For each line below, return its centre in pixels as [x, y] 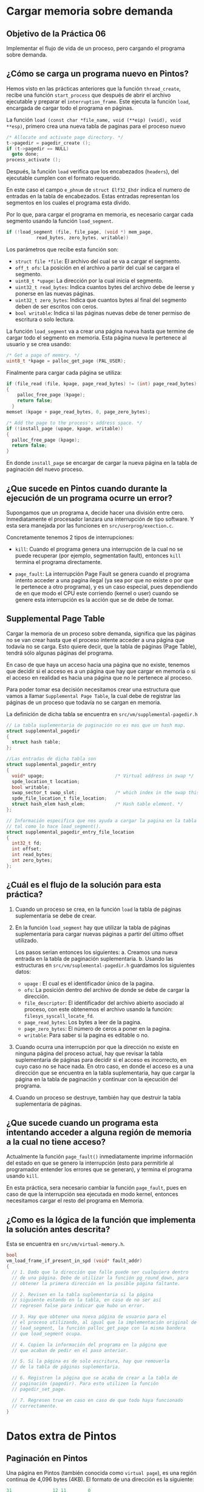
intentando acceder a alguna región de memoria [99, 1133]
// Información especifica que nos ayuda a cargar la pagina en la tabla [102, 821]
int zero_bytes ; [32, 860]
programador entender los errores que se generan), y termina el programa [99, 1170]
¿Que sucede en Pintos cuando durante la [87, 488]
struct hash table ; [36, 742]
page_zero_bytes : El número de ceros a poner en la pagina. [97, 1028]
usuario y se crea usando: [39, 344]
